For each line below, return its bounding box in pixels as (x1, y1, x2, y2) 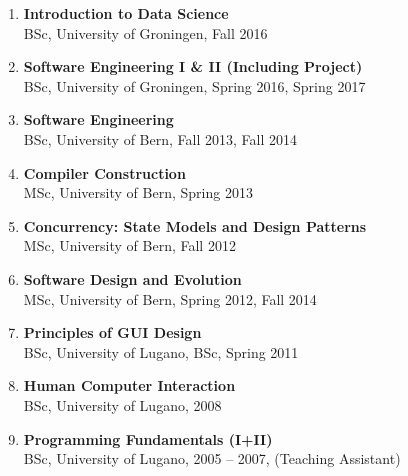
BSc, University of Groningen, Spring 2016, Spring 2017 (23, 75, 366, 96)
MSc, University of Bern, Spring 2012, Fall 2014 (23, 288, 317, 309)
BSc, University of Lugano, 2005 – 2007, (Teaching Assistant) (23, 448, 401, 469)
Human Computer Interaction (23, 375, 236, 396)
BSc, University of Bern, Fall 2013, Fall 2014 (23, 128, 297, 149)
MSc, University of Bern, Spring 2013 (23, 182, 253, 203)
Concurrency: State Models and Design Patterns (23, 215, 367, 236)
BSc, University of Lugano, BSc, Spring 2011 (23, 341, 299, 362)
